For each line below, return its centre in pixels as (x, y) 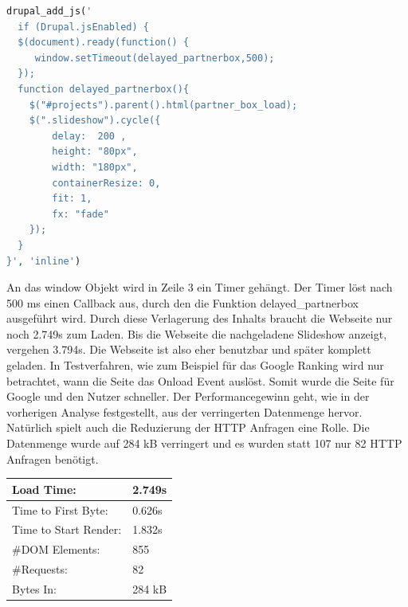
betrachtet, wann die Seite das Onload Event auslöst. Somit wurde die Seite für (200, 380)
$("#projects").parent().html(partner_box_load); (163, 105)
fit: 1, (72, 199)
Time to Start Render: (67, 529)
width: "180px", (95, 167)
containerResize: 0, (106, 183)
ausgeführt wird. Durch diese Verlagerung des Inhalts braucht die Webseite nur (200, 318)
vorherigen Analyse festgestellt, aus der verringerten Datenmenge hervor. (184, 411)
